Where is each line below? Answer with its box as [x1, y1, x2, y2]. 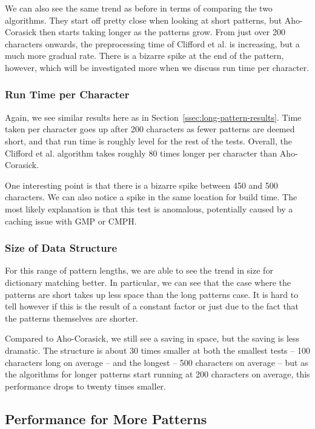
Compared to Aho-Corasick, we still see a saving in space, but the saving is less [5, 332, 300, 345]
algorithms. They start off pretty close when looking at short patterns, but [5, 13, 282, 26]
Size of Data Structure [5, 240, 118, 255]
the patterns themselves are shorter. [5, 311, 138, 324]
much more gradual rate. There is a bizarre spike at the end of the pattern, [5, 49, 284, 62]
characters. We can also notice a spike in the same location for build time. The [5, 191, 297, 203]
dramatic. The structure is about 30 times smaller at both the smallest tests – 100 [5, 343, 310, 356]
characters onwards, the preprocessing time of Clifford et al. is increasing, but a [5, 37, 300, 50]
